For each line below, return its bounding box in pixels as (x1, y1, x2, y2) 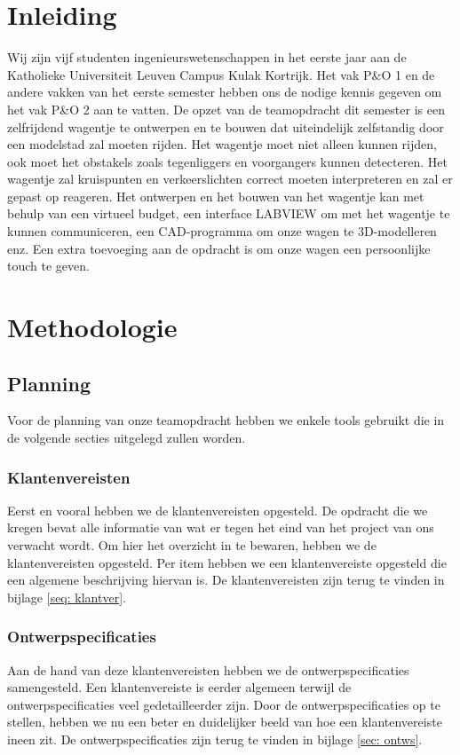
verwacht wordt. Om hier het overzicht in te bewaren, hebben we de (7, 536, 377, 554)
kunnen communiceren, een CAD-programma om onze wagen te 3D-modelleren (7, 222, 437, 240)
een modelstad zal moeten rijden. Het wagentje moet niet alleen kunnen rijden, (7, 135, 437, 153)
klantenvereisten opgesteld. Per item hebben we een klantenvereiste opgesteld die (7, 553, 447, 571)
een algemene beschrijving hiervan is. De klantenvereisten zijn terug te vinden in (7, 570, 445, 589)
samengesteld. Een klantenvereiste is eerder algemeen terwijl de (7, 678, 352, 696)
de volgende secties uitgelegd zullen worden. (7, 429, 246, 447)
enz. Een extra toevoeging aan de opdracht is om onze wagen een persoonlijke (7, 239, 431, 257)
